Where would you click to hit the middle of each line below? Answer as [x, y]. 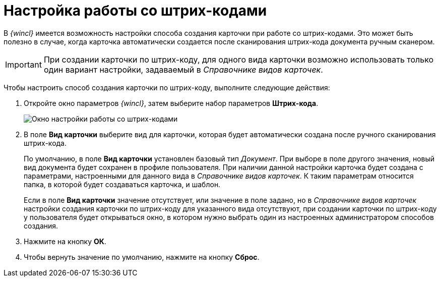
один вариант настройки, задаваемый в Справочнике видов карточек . [183, 69]
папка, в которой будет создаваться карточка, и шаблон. [122, 184]
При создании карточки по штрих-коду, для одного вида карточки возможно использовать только [239, 59]
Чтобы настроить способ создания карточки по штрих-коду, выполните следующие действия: [167, 87]
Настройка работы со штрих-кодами [135, 11]
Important [23, 64]
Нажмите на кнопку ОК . [65, 241]
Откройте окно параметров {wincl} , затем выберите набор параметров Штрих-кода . [171, 103]
